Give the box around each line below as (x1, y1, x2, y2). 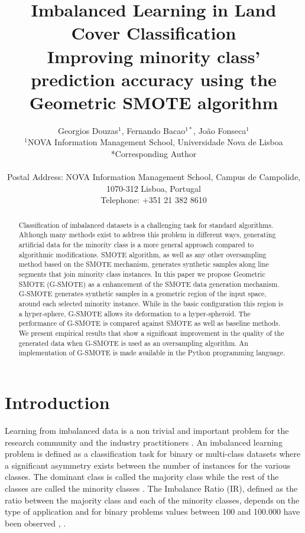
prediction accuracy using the (31, 67, 277, 91)
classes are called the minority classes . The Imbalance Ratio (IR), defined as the (5, 482, 298, 494)
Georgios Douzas (58, 124, 119, 136)
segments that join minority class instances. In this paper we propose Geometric (18, 269, 265, 279)
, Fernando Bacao (121, 124, 186, 136)
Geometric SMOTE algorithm (29, 90, 278, 114)
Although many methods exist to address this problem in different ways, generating (18, 230, 276, 240)
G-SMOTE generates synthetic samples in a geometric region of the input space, (18, 289, 267, 299)
